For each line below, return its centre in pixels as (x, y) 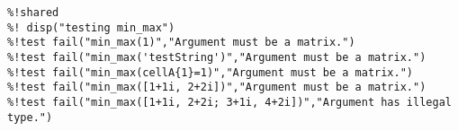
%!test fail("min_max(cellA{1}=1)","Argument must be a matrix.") (211, 72)
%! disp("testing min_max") (91, 27)
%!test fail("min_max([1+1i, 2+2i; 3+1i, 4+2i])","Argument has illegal (229, 102)
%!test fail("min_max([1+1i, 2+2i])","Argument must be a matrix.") (217, 87)
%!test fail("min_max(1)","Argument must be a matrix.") (181, 43)
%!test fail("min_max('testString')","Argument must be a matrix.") (217, 57)
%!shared (33, 13)
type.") (30, 117)
